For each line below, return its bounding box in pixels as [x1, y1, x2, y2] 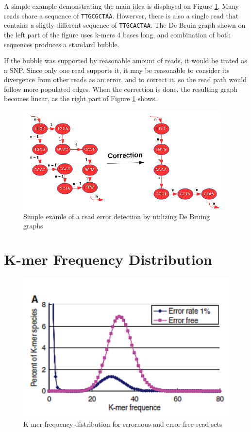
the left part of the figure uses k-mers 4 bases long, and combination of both [4, 29, 231, 39]
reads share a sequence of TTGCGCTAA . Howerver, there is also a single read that [4, 10, 239, 20]
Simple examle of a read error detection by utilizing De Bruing [23, 211, 210, 221]
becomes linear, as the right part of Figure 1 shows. [4, 93, 157, 104]
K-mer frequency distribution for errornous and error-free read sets [23, 418, 222, 429]
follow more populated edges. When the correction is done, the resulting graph [4, 84, 238, 94]
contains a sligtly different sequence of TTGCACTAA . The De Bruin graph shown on [4, 20, 246, 30]
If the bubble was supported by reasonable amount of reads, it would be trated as [4, 55, 247, 66]
